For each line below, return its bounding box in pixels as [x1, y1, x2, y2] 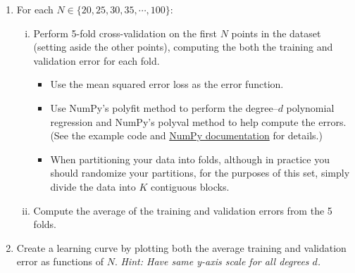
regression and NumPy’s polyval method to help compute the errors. [50, 114, 347, 129]
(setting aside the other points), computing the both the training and [33, 39, 333, 54]
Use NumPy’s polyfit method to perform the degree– [50, 100, 278, 115]
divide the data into [50, 179, 136, 193]
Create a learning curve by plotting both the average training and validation [16, 240, 347, 255]
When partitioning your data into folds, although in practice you [50, 151, 330, 166]
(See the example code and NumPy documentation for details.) [50, 128, 323, 143]
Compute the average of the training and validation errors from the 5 [33, 203, 332, 217]
